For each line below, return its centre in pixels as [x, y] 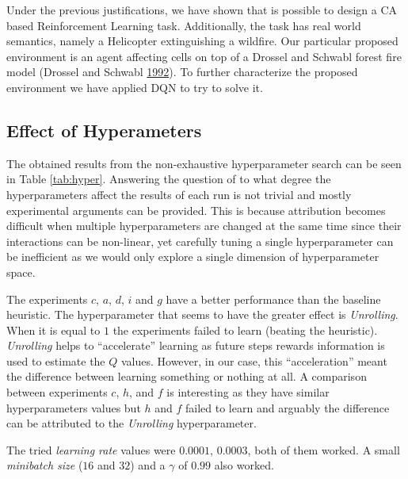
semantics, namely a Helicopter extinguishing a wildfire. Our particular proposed [202, 41]
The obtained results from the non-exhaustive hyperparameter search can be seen [204, 163]
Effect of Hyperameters [104, 130]
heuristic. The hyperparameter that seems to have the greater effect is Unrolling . [202, 314]
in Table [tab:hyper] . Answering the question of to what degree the [169, 179]
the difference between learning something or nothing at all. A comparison [187, 376]
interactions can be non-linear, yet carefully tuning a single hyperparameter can [200, 241]
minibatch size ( [45, 465]
